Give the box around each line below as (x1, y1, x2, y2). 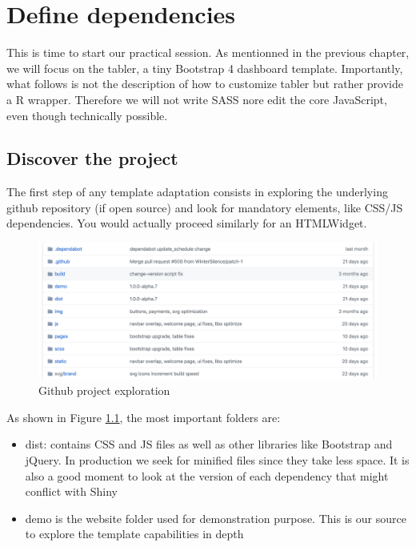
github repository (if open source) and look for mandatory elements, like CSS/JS (6, 199, 403, 215)
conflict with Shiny (25, 483, 118, 500)
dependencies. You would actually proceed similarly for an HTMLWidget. (6, 215, 367, 231)
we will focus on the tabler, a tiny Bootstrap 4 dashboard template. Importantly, (6, 59, 403, 76)
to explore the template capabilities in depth (25, 525, 244, 542)
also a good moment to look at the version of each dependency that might (25, 467, 389, 484)
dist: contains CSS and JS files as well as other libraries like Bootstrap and (25, 436, 393, 452)
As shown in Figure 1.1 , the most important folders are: (6, 408, 281, 425)
